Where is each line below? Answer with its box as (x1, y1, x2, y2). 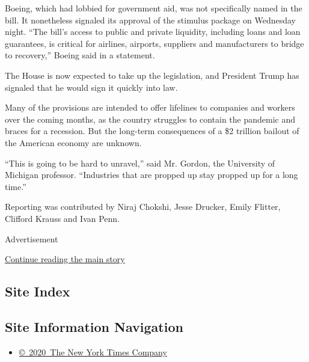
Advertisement (5, 232, 58, 245)
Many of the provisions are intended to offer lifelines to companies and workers (5, 101, 295, 114)
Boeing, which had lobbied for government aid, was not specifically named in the (5, 2, 302, 14)
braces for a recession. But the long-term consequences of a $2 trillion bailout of (5, 124, 299, 137)
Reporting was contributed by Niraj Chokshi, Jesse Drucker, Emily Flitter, (5, 200, 281, 213)
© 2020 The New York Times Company (19, 345, 167, 358)
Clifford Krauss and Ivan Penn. (5, 212, 120, 224)
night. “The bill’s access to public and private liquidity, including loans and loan (5, 25, 301, 38)
